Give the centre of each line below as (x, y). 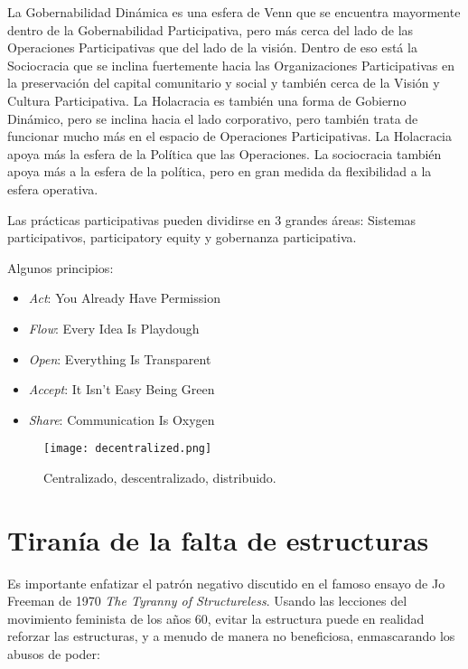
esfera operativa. (53, 188)
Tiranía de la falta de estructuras (218, 539)
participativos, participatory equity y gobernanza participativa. (182, 237)
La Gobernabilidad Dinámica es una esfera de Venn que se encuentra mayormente (234, 12)
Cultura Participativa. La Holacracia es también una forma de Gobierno (207, 100)
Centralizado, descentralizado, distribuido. (160, 477)
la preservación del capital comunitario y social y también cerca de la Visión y (224, 83)
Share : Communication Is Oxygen (122, 419)
